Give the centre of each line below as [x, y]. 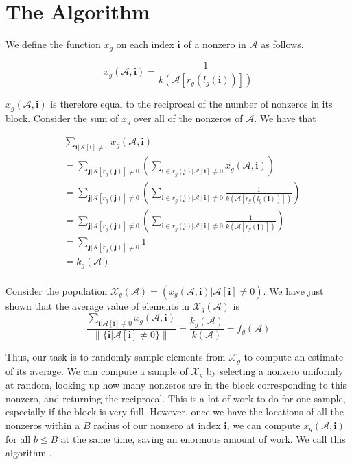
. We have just [293, 290]
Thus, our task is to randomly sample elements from [116, 357]
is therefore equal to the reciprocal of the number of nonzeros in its [191, 104]
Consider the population [57, 290]
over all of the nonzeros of [188, 118]
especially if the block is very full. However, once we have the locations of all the [175, 412]
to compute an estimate [294, 357]
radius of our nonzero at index [157, 425]
